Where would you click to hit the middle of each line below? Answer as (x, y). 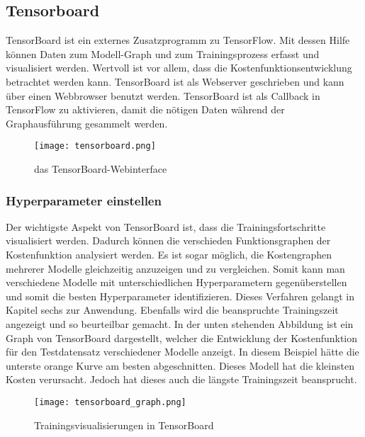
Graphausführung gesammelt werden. (87, 123)
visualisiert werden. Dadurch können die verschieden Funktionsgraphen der (168, 240)
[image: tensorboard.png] (95, 146)
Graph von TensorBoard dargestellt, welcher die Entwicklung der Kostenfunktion (182, 337)
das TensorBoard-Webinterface (101, 169)
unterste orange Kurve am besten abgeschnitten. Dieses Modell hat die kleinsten (180, 365)
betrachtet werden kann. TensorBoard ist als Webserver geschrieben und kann (175, 81)
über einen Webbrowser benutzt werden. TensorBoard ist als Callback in (163, 95)
